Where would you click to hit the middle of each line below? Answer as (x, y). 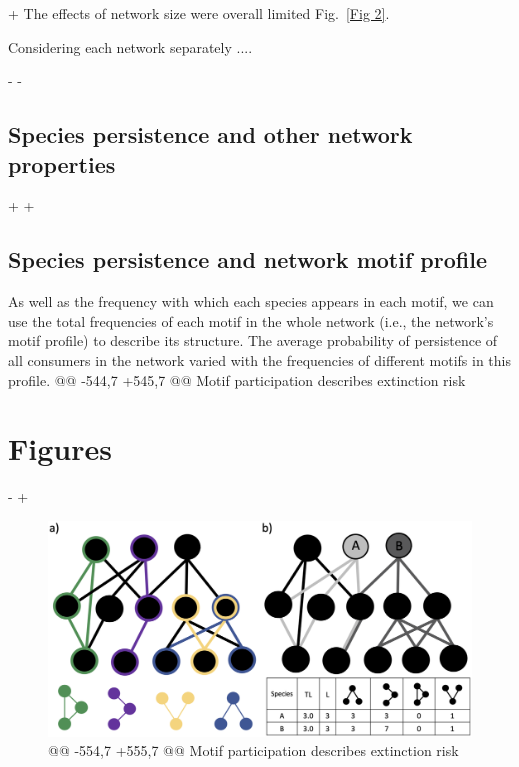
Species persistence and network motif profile (247, 259)
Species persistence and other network (210, 134)
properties (62, 163)
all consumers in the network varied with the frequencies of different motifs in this (260, 359)
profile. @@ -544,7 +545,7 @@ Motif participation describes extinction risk (237, 379)
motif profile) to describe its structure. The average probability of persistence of (253, 340)
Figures (60, 448)
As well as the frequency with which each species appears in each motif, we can (251, 301)
